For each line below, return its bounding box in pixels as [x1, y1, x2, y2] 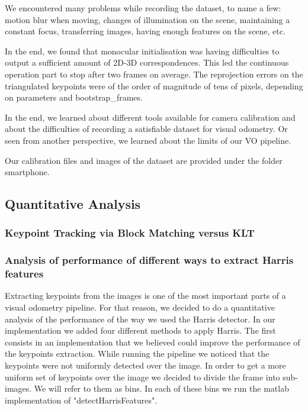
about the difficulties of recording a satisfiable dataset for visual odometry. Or [5, 122, 288, 135]
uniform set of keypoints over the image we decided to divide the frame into [5, 370, 280, 383]
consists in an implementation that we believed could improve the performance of [5, 335, 300, 348]
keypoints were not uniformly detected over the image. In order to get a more [5, 359, 286, 372]
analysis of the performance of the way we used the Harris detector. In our [5, 312, 275, 325]
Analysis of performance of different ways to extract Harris [5, 253, 294, 267]
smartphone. [5, 166, 50, 178]
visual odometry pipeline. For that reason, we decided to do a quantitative [5, 301, 275, 314]
